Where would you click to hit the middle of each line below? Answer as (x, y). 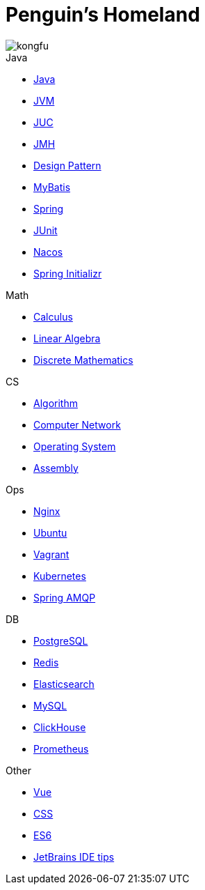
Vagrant (51, 554)
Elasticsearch (64, 684)
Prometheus (61, 749)
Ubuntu (50, 532)
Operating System (75, 446)
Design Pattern (67, 165)
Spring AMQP (65, 597)
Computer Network (77, 424)
